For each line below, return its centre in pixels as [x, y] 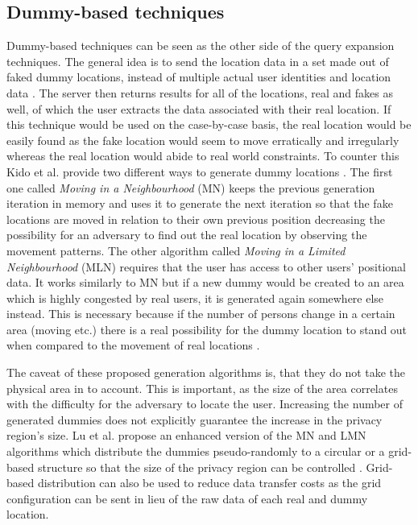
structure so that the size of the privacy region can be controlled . [200, 467]
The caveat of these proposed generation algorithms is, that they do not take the [206, 372]
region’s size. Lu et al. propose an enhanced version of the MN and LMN [186, 435]
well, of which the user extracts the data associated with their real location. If [199, 108]
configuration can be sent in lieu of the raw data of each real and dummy [187, 498]
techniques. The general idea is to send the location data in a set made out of [198, 61]
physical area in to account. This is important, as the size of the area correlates [202, 388]
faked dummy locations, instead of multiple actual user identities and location [199, 77]
